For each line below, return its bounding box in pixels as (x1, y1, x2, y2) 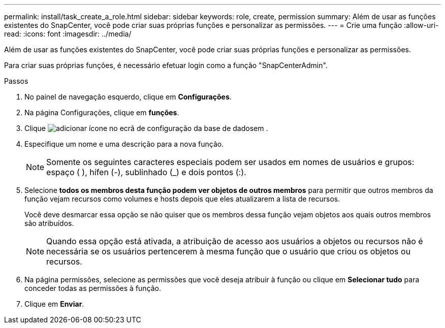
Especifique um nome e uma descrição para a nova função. (24, 140, 224, 148)
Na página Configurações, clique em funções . (24, 108, 179, 117)
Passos (4, 77, 28, 85)
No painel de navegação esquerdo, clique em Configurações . (24, 92, 232, 101)
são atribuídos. (24, 219, 74, 227)
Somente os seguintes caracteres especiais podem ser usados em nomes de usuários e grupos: (46, 157, 415, 167)
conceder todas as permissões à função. (24, 284, 162, 292)
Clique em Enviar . (24, 300, 84, 308)
